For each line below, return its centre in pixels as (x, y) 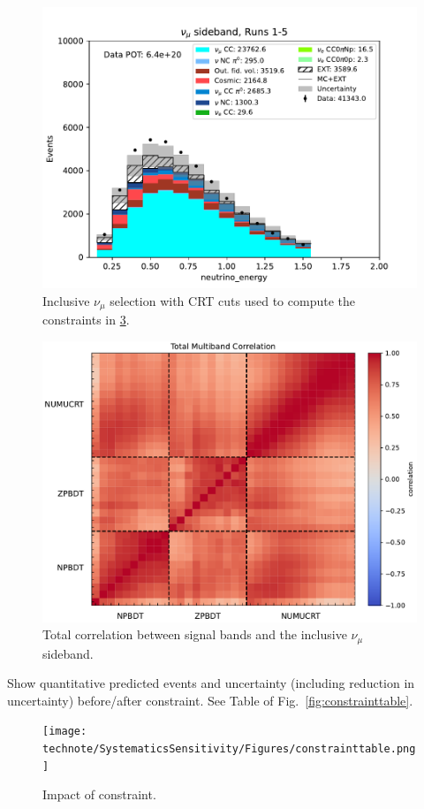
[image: (65, 732)
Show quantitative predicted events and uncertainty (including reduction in (211, 683)
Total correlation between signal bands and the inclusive (195, 634)
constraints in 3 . (86, 320)
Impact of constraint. (99, 794)
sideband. (68, 653)
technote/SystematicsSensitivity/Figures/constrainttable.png (229, 749)
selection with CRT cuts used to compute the (232, 300)
